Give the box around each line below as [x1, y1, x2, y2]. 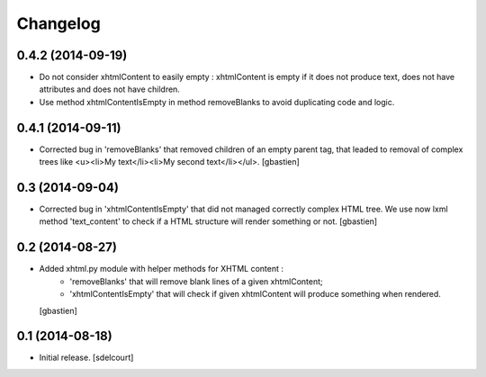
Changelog [16, 13, 101, 33]
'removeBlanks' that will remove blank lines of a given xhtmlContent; [69, 275, 323, 287]
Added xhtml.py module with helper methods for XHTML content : [39, 264, 283, 274]
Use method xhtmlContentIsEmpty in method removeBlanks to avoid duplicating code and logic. [39, 96, 395, 107]
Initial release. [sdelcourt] [39, 352, 134, 364]
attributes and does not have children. [39, 84, 180, 94]
